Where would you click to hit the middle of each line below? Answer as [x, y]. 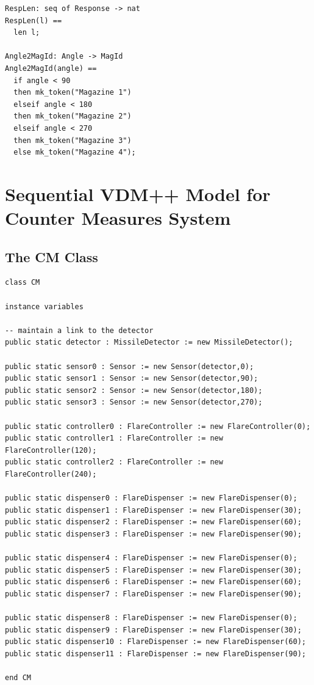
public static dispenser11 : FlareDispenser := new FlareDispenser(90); [155, 654]
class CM [23, 283]
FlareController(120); [51, 450]
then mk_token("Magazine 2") [73, 116]
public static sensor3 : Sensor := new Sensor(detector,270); [134, 402]
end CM [18, 678]
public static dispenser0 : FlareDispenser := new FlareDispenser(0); [151, 498]
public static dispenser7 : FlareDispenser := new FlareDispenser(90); [153, 594]
